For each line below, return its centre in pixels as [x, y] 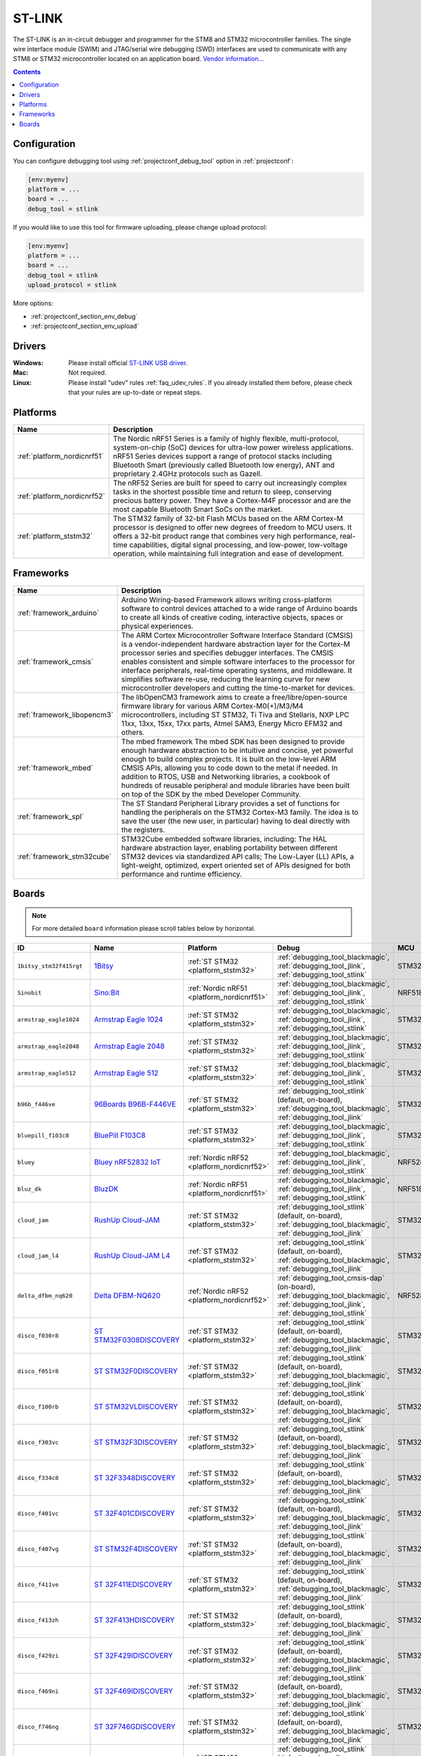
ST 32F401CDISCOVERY [134, 1514]
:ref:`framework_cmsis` [55, 662]
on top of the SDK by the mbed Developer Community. [211, 794]
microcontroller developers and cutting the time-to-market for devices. [238, 688]
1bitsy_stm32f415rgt [50, 966]
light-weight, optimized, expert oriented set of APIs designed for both [236, 865]
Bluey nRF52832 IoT [127, 1162]
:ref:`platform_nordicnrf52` [61, 497]
